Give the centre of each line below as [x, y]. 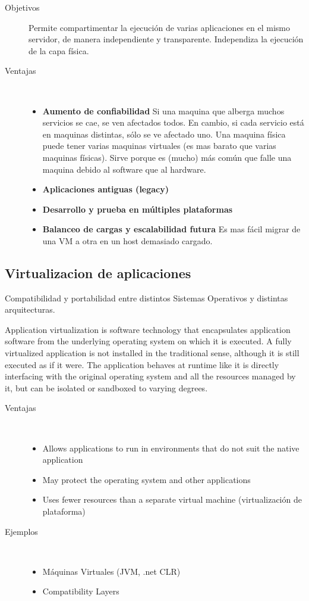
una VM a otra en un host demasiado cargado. [127, 240]
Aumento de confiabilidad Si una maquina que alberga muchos [163, 110]
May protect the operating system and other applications [146, 479]
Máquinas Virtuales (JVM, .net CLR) [111, 571]
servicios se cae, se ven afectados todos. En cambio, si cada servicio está [173, 122]
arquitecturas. [30, 309]
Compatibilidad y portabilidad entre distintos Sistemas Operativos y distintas [146, 298]
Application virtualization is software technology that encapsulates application [148, 329]
